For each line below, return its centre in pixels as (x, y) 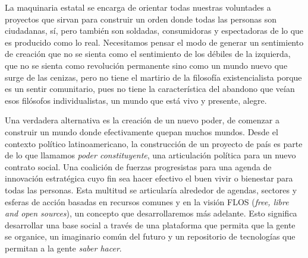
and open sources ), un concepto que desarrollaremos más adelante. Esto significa (151, 213)
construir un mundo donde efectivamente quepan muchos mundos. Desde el (142, 131)
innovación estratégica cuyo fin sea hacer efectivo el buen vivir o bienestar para (149, 178)
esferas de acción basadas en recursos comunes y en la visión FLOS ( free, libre (147, 201)
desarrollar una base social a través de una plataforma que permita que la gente (150, 224)
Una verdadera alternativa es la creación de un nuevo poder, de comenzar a (142, 120)
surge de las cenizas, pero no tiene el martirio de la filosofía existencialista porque (153, 77)
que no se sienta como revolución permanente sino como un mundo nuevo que (146, 65)
